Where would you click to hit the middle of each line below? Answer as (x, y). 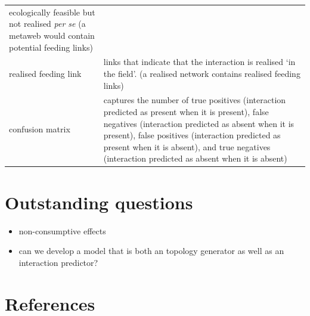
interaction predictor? (58, 262)
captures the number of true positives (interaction (195, 100)
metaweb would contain (52, 35)
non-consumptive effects (62, 230)
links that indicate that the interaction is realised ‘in (199, 62)
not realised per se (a (47, 24)
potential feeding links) (51, 47)
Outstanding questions (99, 202)
